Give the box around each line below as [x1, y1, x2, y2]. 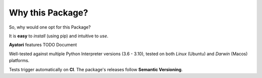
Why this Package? [9, 7, 88, 18]
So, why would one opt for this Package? [9, 24, 91, 30]
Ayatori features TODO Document [9, 42, 77, 48]
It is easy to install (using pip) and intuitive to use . [9, 33, 109, 39]
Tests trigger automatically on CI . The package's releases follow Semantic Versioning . [9, 66, 183, 72]
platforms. [9, 58, 30, 63]
